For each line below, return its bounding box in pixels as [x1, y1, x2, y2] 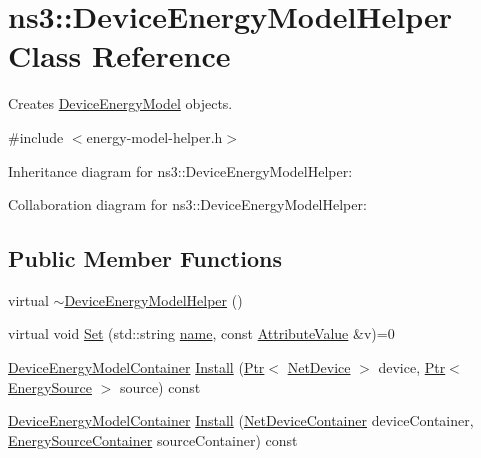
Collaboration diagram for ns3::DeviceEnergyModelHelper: [8, 194, 367, 215]
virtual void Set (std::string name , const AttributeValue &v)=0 [8, 323, 395, 344]
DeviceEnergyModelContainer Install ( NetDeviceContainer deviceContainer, [8, 410, 474, 431]
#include [8, 126, 64, 147]
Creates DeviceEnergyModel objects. [8, 93, 233, 114]
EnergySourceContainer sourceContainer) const [8, 429, 298, 450]
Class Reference [8, 35, 231, 76]
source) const [119, 376, 201, 397]
